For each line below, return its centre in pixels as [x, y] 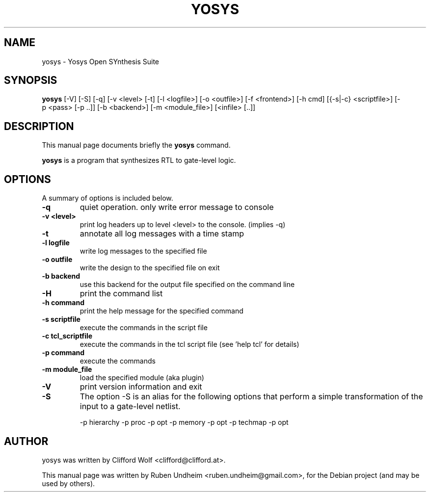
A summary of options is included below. [107, 198]
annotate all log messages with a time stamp [162, 234]
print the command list [121, 294]
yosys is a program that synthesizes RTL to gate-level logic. [139, 160]
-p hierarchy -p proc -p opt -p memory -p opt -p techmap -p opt [184, 422]
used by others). [68, 483]
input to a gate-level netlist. [130, 406]
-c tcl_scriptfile [67, 336]
